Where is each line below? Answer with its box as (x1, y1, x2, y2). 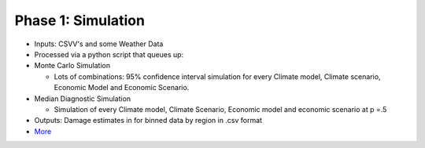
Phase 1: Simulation (14, 12, 146, 29)
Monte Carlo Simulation (34, 61, 110, 70)
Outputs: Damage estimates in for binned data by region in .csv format (34, 116, 263, 125)
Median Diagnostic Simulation (34, 94, 131, 103)
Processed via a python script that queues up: (34, 49, 184, 59)
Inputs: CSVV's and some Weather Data (34, 39, 164, 49)
